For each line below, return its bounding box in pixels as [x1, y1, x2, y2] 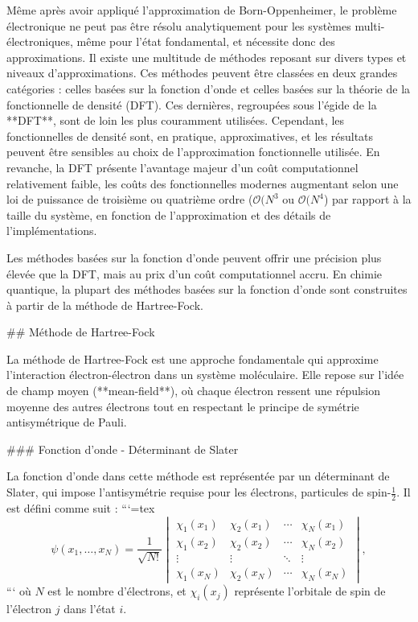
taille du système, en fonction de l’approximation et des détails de [6, 206, 331, 223]
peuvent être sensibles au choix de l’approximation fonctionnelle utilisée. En [6, 143, 380, 160]
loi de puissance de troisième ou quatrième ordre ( [6, 191, 253, 208]
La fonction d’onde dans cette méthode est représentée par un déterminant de [6, 468, 390, 484]
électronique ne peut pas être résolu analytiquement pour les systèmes [6, 17, 351, 34]
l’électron [6, 600, 52, 617]
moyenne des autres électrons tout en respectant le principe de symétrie [6, 398, 359, 414]
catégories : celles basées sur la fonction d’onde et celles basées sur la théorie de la [6, 80, 411, 97]
